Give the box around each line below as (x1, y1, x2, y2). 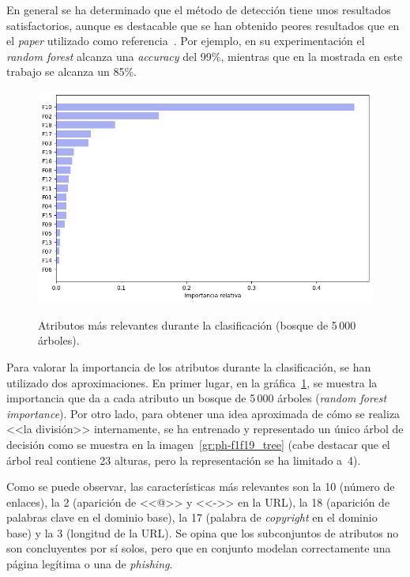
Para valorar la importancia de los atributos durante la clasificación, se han (6, 358, 371, 375)
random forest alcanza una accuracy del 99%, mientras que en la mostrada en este (6, 47, 403, 64)
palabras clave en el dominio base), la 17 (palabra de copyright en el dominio (6, 509, 378, 526)
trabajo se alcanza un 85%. (6, 63, 137, 80)
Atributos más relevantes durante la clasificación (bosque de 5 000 (38, 316, 356, 333)
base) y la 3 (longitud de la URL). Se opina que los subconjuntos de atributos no (6, 524, 399, 541)
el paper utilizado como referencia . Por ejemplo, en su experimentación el (6, 32, 365, 49)
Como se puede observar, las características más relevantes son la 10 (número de (6, 478, 395, 495)
